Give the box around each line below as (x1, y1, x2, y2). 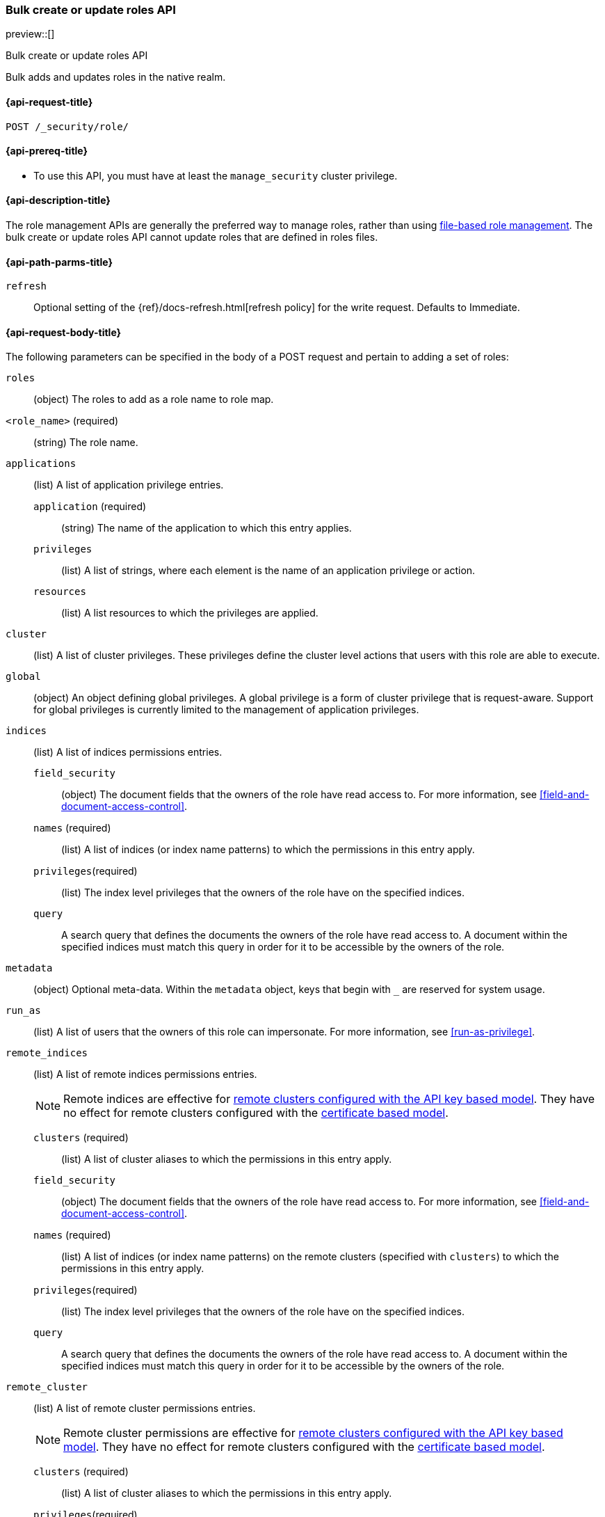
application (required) (33, 500, 147, 513)
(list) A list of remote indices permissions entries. (33, 1068, 257, 1081)
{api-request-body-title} (6, 326, 122, 338)
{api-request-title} (6, 95, 93, 108)
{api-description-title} (6, 194, 111, 207)
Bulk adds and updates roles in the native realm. (6, 71, 226, 84)
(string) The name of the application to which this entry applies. (61, 522, 352, 534)
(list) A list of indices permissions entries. (33, 746, 223, 758)
